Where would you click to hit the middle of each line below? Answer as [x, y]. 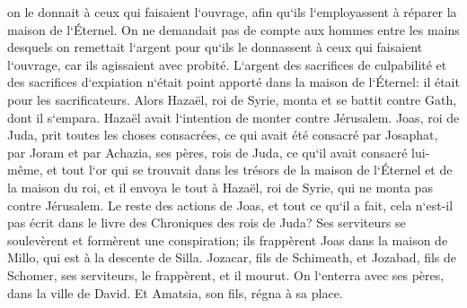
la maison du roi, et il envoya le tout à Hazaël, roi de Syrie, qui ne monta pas [220, 187]
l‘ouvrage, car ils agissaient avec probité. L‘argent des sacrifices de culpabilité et [227, 64]
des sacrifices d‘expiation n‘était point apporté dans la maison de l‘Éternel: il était [233, 82]
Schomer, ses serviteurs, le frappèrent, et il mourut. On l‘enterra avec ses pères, [226, 274]
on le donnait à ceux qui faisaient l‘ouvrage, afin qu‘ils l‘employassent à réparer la [232, 12]
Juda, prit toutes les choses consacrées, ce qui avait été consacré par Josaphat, [223, 135]
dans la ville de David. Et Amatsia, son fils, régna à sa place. [175, 292]
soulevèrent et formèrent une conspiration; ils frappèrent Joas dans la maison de [228, 240]
